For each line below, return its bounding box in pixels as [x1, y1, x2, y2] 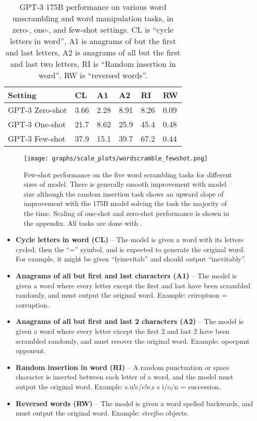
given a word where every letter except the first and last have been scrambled [15, 280, 251, 290]
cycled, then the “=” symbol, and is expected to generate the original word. [15, 244, 245, 254]
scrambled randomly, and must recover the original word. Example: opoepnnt [15, 335, 250, 346]
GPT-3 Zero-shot [8, 104, 67, 115]
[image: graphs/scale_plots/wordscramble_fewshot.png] [24, 155, 208, 162]
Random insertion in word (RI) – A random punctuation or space [15, 362, 230, 372]
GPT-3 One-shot [8, 118, 66, 130]
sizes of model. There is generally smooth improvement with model [24, 179, 226, 189]
